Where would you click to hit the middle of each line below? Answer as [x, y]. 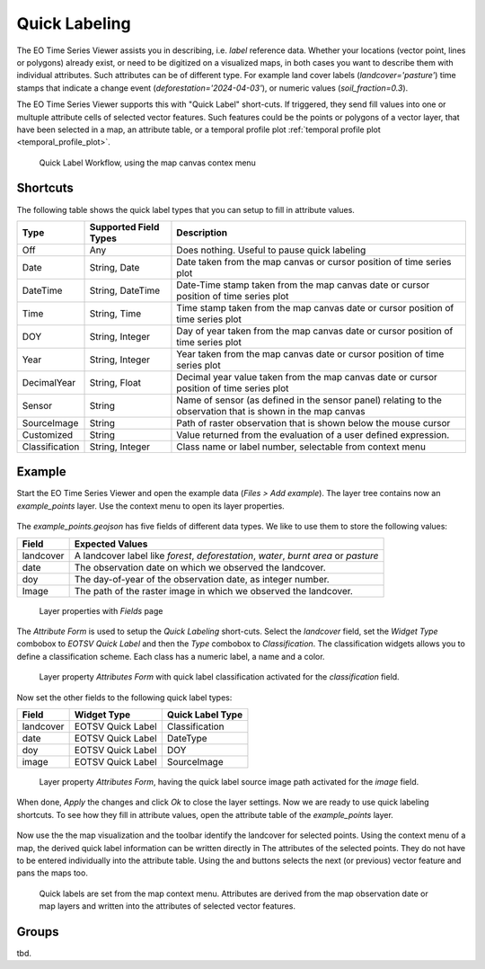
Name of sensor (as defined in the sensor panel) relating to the [309, 400]
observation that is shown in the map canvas [271, 411]
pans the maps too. [53, 873]
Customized [48, 434]
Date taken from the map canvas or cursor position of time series [314, 262]
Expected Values [111, 544]
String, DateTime [125, 290]
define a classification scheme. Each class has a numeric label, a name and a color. [171, 656]
